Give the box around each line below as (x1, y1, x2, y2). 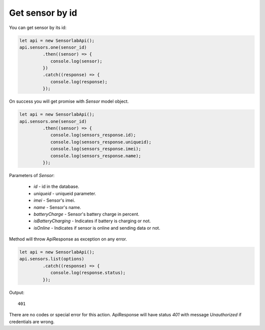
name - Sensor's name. (33, 204, 81, 210)
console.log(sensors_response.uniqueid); (50, 139, 152, 145)
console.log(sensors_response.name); (50, 153, 141, 158)
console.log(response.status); (50, 270, 126, 275)
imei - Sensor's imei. (33, 197, 76, 204)
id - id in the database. (33, 183, 79, 189)
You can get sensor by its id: (9, 25, 67, 30)
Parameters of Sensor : (9, 172, 55, 178)
